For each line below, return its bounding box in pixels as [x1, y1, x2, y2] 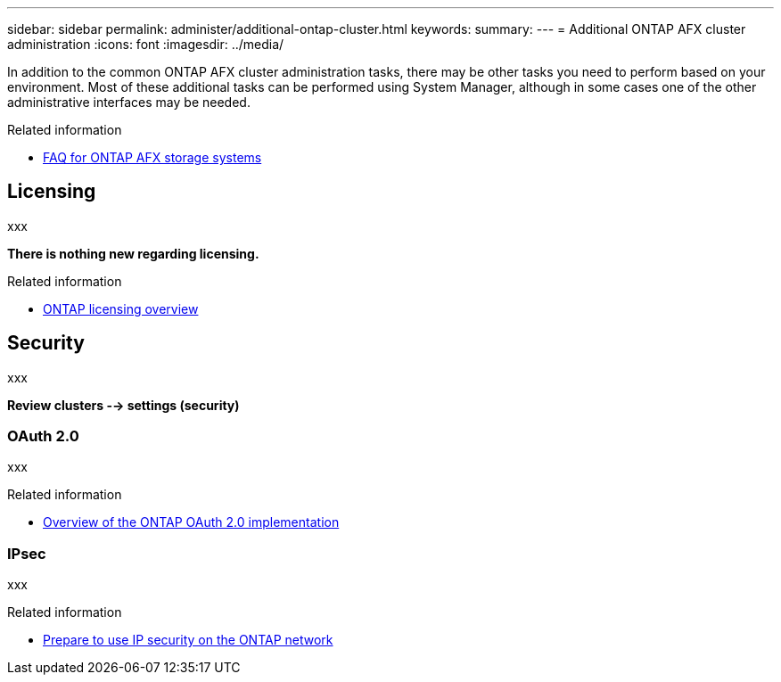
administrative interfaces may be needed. [7, 94, 251, 110]
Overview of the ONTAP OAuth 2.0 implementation [43, 514, 340, 530]
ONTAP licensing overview [43, 300, 199, 316]
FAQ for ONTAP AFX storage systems [43, 150, 262, 165]
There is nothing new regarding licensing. [7, 245, 259, 261]
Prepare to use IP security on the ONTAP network [43, 632, 333, 648]
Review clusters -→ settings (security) [7, 397, 240, 413]
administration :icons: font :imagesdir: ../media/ [7, 37, 284, 52]
